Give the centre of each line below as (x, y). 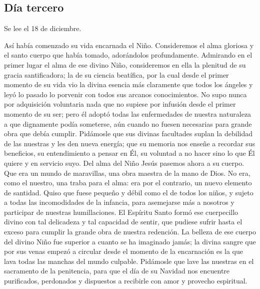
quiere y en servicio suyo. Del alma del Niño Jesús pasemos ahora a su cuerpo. (124, 163)
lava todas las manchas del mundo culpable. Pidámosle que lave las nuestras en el (129, 261)
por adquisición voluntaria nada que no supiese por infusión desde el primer (120, 104)
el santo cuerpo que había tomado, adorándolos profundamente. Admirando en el (128, 55)
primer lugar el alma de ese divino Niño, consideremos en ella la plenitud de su (125, 64)
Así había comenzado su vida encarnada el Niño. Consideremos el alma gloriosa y (129, 45)
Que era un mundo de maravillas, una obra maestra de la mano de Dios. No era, (127, 173)
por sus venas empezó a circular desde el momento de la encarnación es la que (124, 251)
